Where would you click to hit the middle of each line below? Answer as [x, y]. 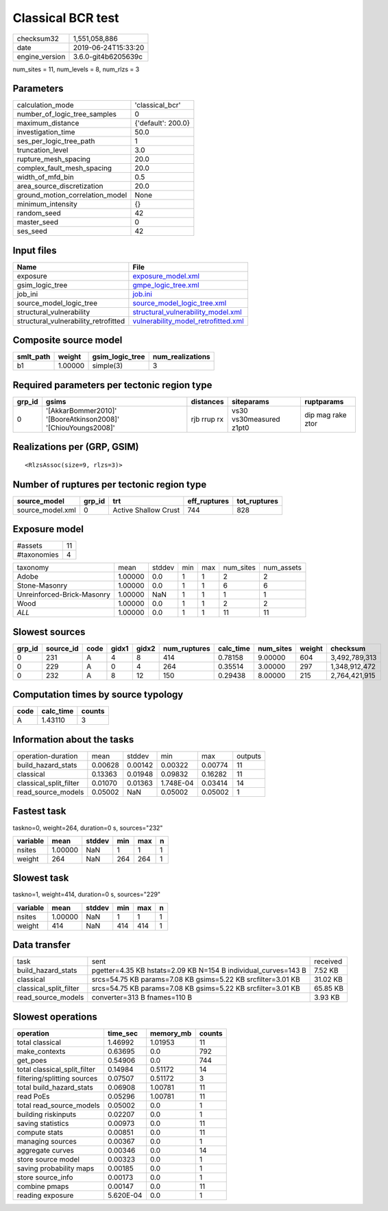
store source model [48, 1159]
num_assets [282, 568]
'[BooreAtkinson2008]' [83, 419]
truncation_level [43, 150]
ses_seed [32, 231]
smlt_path [34, 357]
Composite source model [68, 340]
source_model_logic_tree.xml [180, 303]
